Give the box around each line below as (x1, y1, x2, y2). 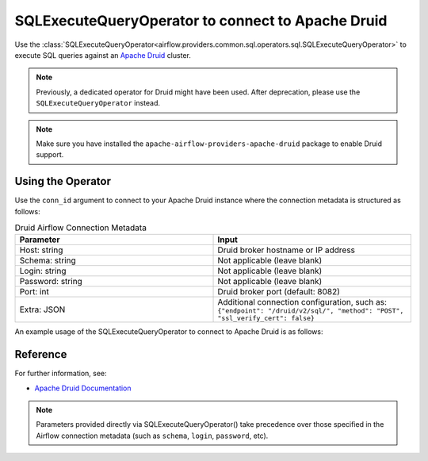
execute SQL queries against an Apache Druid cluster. (14, 50, 192, 60)
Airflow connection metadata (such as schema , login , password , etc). (36, 431, 269, 440)
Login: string (19, 266, 67, 277)
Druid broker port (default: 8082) (217, 286, 341, 298)
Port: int (19, 286, 49, 298)
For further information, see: (14, 369, 107, 378)
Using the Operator (14, 175, 111, 188)
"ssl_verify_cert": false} (217, 314, 315, 323)
